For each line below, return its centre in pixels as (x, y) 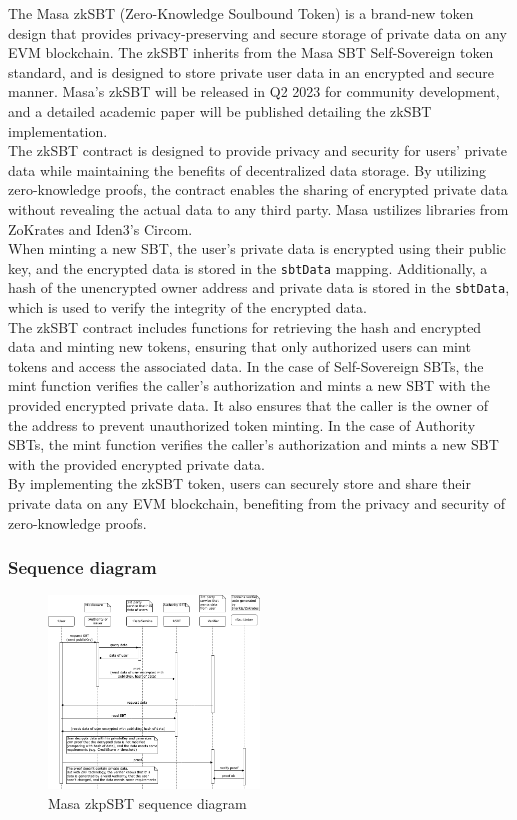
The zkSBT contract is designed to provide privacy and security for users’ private (257, 150)
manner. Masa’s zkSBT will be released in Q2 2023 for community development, (254, 91)
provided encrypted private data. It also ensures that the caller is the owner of (248, 405)
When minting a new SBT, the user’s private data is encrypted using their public (257, 248)
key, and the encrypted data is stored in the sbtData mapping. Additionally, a (248, 267)
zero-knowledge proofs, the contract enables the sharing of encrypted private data (258, 189)
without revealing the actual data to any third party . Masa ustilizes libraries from (258, 208)
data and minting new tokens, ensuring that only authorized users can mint (239, 346)
